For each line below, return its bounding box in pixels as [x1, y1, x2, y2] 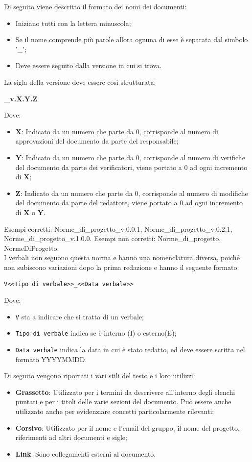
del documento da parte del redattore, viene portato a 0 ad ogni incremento [15, 197, 243, 208]
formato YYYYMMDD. [15, 354, 87, 364]
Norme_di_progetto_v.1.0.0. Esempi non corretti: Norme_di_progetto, [4, 233, 221, 243]
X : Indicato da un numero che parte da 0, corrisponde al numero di [15, 126, 218, 136]
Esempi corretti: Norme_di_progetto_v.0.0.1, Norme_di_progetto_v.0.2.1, [4, 223, 232, 234]
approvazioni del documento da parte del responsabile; [15, 136, 179, 146]
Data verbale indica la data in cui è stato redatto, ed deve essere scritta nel [15, 344, 245, 355]
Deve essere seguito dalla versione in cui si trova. [15, 60, 161, 71]
